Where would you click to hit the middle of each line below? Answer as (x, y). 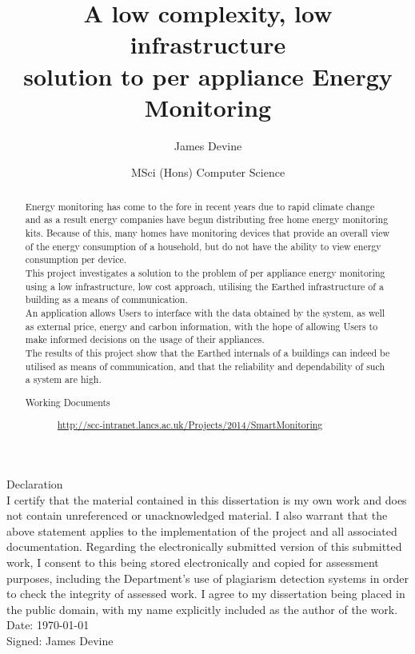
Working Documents (68, 402)
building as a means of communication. (106, 299)
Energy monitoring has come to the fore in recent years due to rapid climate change (200, 206)
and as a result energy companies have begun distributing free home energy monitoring (207, 219)
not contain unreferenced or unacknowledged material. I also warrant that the (197, 515)
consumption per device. (76, 259)
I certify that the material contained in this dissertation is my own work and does (207, 499)
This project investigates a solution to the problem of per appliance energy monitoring (205, 272)
